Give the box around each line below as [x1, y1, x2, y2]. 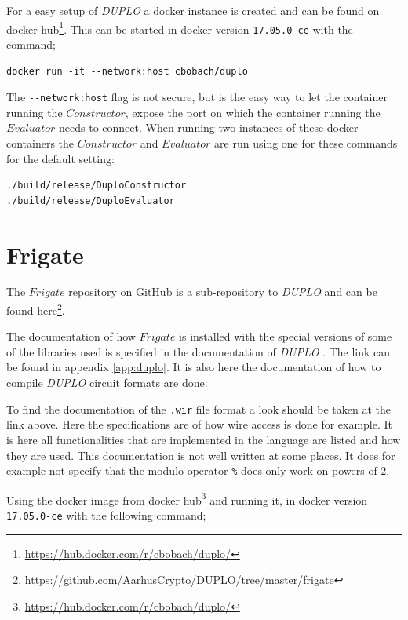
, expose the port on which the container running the [125, 104, 381, 120]
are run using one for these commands [214, 134, 398, 151]
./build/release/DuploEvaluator [6, 195, 175, 206]
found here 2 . [6, 300, 65, 318]
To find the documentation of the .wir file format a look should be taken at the [6, 400, 392, 417]
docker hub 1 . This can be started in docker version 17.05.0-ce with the [6, 18, 353, 37]
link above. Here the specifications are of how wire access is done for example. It [6, 416, 393, 432]
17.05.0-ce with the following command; [6, 507, 206, 523]
